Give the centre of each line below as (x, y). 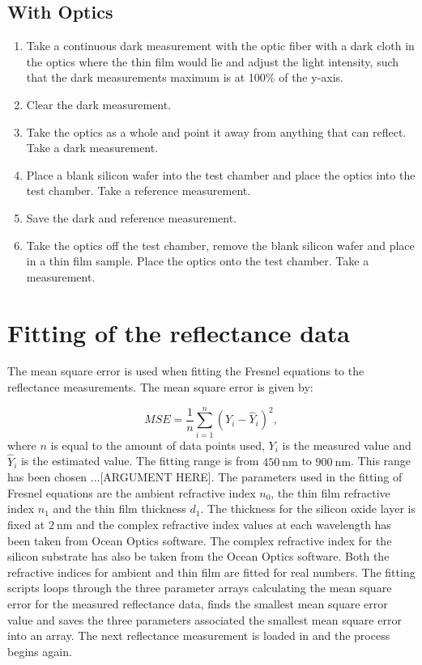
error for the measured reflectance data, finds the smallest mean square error (198, 603)
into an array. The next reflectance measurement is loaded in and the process (199, 635)
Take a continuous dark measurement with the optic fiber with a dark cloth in (220, 46)
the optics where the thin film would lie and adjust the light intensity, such (213, 61)
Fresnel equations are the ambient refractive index (132, 492)
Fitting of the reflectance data (179, 332)
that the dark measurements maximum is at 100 (146, 77)
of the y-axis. (311, 77)
